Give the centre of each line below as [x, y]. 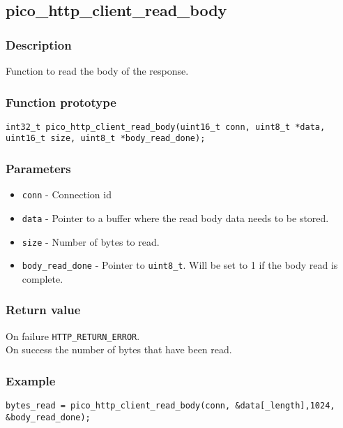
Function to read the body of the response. [97, 71]
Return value [43, 310]
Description [39, 44]
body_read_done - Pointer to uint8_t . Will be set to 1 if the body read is [180, 265]
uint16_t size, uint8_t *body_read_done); [106, 139]
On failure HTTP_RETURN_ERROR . [73, 335]
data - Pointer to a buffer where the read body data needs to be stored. [175, 218]
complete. [43, 278]
